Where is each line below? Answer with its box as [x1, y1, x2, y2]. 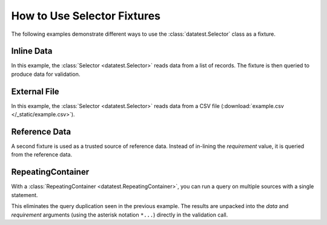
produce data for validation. [11, 70, 81, 78]
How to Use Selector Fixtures [11, 9, 160, 22]
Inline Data [11, 46, 53, 56]
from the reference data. [11, 151, 73, 158]
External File [11, 86, 60, 96]
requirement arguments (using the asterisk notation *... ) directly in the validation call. [11, 211, 228, 218]
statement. [11, 191, 38, 198]
